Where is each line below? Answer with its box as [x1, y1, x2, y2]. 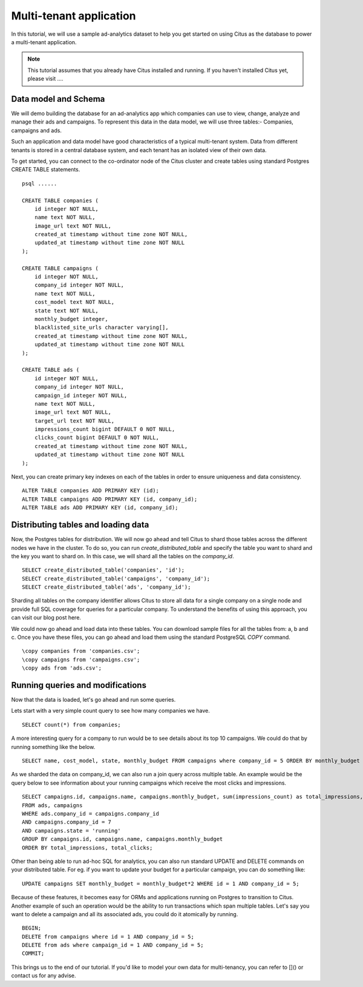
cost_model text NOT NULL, [34, 299, 115, 306]
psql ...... [22, 180, 57, 187]
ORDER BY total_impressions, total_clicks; [22, 844, 153, 851]
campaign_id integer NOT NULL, [34, 392, 128, 399]
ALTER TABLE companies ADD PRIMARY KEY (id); [22, 487, 160, 494]
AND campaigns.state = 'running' [22, 827, 121, 834]
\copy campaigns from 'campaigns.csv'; [22, 656, 140, 663]
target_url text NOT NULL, [34, 417, 115, 424]
